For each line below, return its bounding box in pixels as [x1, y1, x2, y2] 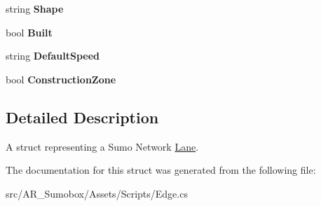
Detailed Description [6, 106, 159, 128]
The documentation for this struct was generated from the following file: [6, 163, 316, 177]
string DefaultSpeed [6, 48, 100, 63]
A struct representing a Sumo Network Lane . [6, 139, 199, 153]
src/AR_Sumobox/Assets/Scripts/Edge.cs [6, 186, 188, 200]
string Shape [6, 1, 64, 15]
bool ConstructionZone [6, 71, 116, 86]
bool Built [6, 25, 53, 39]
